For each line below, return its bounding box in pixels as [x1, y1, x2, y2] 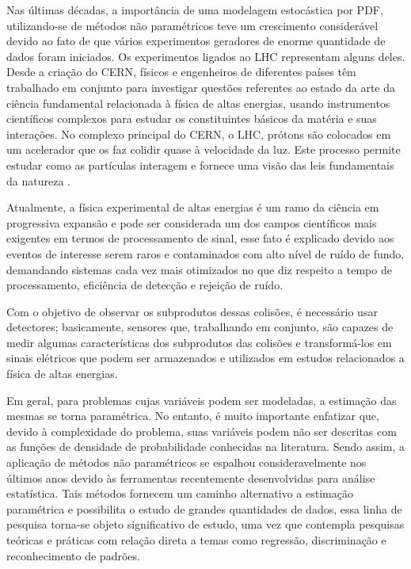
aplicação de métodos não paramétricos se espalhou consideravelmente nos [6, 454, 367, 471]
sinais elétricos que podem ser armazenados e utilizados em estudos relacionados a [6, 349, 405, 366]
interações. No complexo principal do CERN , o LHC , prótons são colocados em [6, 125, 391, 142]
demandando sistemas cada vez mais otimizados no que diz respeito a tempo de [6, 261, 392, 277]
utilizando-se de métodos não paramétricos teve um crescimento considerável [6, 17, 379, 33]
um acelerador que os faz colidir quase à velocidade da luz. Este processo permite [6, 141, 401, 158]
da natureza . [6, 172, 70, 189]
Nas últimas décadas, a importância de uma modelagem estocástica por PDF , [6, 2, 383, 17]
